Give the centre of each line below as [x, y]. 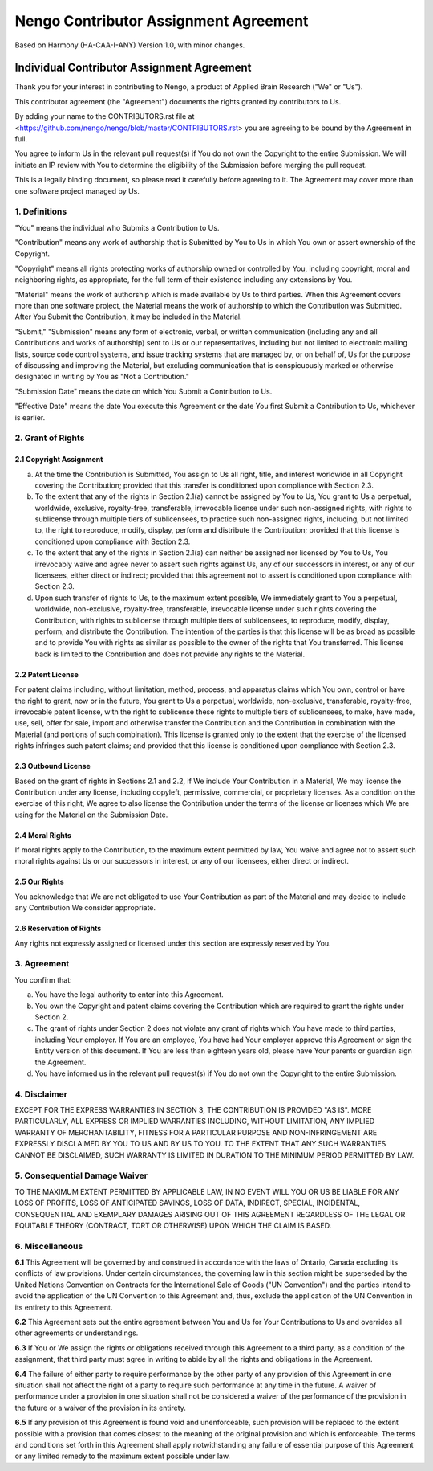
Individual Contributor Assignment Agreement [133, 68]
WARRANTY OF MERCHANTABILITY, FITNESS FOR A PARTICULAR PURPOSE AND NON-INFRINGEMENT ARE [196, 1132]
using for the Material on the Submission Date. [91, 815]
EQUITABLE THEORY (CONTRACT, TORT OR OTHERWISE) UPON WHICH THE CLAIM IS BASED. [173, 1225]
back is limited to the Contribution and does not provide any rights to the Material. [170, 654]
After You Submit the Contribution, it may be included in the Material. [128, 317]
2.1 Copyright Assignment [59, 460]
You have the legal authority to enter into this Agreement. [129, 995]
